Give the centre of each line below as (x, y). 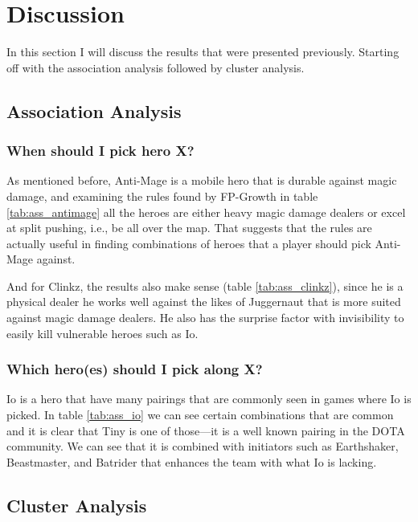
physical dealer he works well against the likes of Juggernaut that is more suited (204, 302)
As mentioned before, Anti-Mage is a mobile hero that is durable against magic (202, 180)
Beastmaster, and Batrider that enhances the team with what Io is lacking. (192, 461)
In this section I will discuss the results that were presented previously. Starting (203, 52)
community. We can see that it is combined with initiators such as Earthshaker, (203, 446)
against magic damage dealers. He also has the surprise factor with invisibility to (205, 318)
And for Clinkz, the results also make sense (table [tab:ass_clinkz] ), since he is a (205, 285)
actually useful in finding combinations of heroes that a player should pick (189, 243)
